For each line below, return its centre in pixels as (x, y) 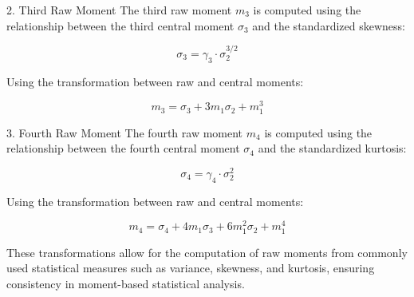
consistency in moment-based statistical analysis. (126, 283)
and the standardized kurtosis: (332, 148)
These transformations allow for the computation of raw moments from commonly (207, 252)
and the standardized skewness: (329, 25)
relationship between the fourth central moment (123, 148)
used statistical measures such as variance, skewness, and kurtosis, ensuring (191, 268)
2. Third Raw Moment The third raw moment (119, 10)
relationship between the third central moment (120, 25)
